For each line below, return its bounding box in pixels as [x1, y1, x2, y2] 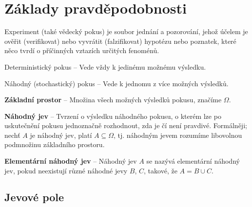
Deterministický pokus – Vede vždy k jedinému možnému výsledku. [4, 61, 206, 72]
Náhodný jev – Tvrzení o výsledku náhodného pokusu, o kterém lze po [4, 111, 221, 121]
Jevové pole [4, 189, 64, 204]
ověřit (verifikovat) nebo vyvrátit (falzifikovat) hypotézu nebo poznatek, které [4, 36, 236, 46]
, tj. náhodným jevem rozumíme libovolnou [113, 130, 242, 140]
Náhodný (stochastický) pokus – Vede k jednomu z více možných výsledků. [4, 78, 229, 88]
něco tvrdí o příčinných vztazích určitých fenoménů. [4, 45, 159, 56]
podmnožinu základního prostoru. [4, 139, 105, 150]
